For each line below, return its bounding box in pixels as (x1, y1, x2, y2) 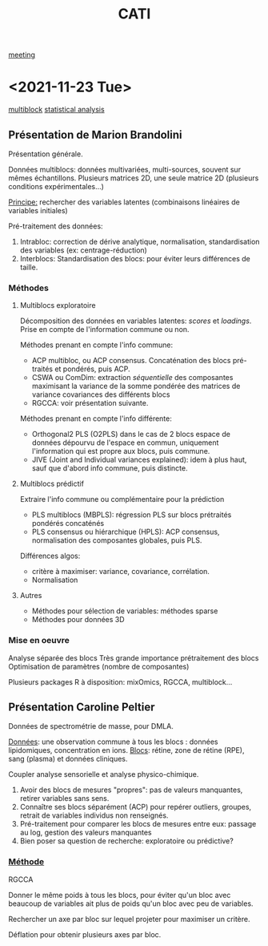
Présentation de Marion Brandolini (8, 127, 182, 141)
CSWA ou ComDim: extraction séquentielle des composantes (31, 373, 234, 382)
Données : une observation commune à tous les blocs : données (8, 737, 218, 746)
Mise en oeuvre (8, 635, 70, 646)
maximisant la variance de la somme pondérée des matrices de (31, 382, 241, 391)
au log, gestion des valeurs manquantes (19, 827, 152, 838)
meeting (8, 50, 36, 60)
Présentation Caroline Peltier (8, 700, 155, 714)
